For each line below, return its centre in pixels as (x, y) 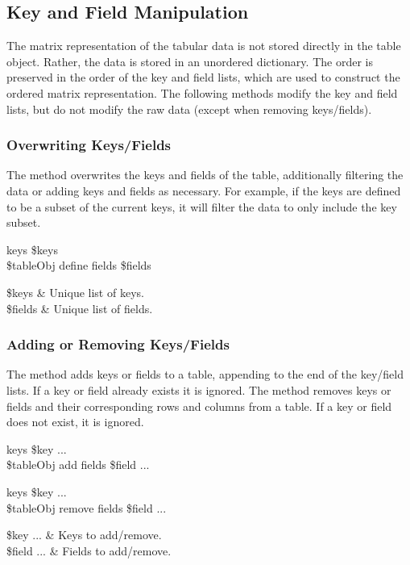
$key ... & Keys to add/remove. (84, 535)
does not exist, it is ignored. (75, 422)
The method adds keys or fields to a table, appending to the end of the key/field (205, 374)
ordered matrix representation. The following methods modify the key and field (202, 92)
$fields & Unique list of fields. (80, 308)
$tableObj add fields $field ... (78, 465)
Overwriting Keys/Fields (89, 145)
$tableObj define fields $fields (79, 265)
